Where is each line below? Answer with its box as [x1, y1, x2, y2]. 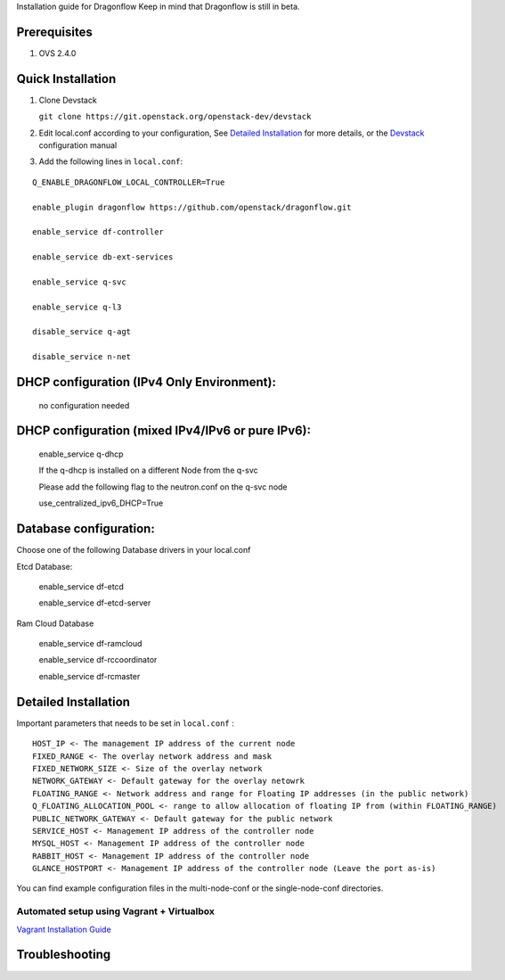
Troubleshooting [16, 947, 111, 962]
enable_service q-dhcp [38, 449, 124, 459]
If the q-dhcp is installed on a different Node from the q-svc [38, 465, 258, 476]
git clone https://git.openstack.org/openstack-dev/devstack [38, 111, 312, 122]
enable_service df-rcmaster [38, 671, 141, 681]
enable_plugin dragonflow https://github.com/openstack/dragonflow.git [32, 202, 352, 212]
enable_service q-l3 [32, 301, 122, 312]
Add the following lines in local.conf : [38, 156, 183, 167]
